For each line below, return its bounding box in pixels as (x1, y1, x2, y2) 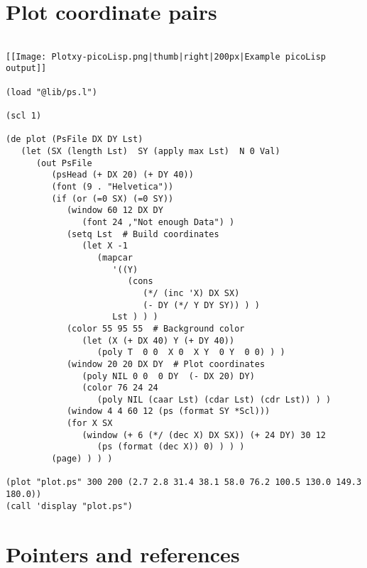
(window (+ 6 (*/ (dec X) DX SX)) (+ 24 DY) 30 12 (82, 430, 327, 440)
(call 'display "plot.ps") (6, 501, 133, 511)
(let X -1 (82, 241, 128, 251)
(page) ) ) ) (51, 454, 113, 464)
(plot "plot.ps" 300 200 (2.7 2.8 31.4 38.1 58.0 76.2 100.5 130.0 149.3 (6, 477, 362, 488)
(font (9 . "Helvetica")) (51, 182, 174, 192)
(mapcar (97, 252, 133, 263)
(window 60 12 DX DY (66, 205, 163, 216)
